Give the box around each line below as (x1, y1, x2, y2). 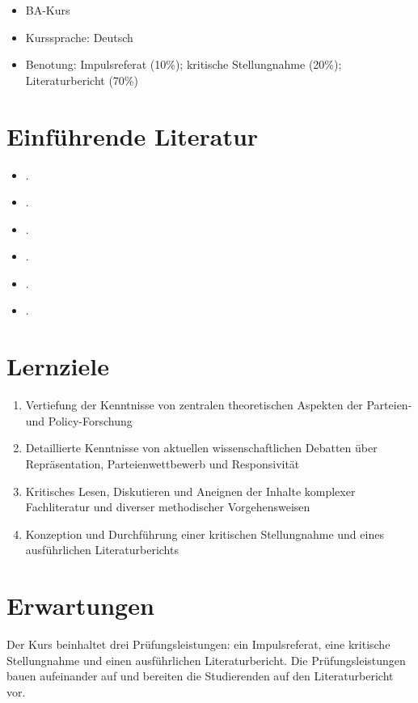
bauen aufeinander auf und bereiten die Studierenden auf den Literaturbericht (6, 667, 394, 684)
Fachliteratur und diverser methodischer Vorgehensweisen (25, 498, 310, 515)
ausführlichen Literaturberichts (25, 541, 179, 558)
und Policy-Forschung (25, 412, 133, 429)
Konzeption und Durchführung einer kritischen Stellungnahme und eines (25, 525, 384, 542)
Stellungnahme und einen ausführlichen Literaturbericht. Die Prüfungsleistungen (6, 651, 406, 668)
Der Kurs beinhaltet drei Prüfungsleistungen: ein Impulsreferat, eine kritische (6, 636, 391, 653)
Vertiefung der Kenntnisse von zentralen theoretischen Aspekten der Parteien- (25, 396, 412, 413)
